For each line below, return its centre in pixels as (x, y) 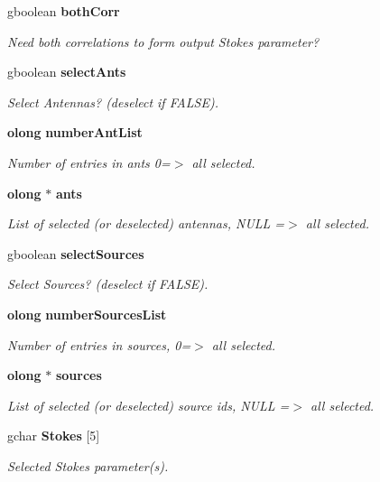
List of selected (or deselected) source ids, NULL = (148, 405)
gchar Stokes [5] (54, 436)
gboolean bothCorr (64, 11)
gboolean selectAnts (67, 72)
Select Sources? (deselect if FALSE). (108, 284)
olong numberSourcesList (87, 314)
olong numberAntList (75, 132)
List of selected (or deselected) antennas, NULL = (146, 223)
